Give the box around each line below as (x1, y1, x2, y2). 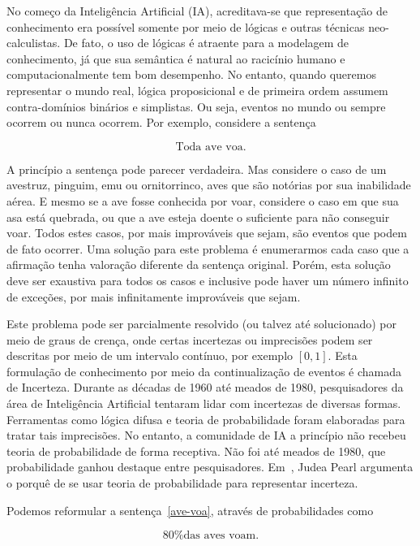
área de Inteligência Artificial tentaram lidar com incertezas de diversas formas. (6, 395, 401, 412)
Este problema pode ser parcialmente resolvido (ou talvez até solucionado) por (6, 315, 396, 332)
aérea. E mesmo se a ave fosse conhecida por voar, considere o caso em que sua (6, 192, 399, 209)
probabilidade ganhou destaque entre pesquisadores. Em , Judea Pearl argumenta (6, 458, 414, 475)
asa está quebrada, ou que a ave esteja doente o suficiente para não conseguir (6, 208, 390, 225)
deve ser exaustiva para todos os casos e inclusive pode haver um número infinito (6, 271, 409, 288)
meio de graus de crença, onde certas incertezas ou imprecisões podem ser (6, 331, 373, 348)
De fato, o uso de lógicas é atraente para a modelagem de (63, 34, 349, 51)
